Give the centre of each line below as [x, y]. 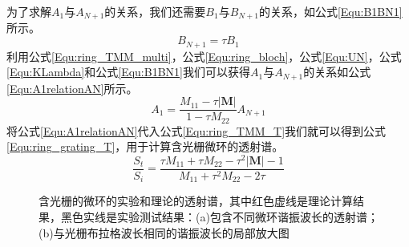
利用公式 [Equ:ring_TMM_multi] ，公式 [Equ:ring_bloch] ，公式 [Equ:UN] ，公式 [204, 56]
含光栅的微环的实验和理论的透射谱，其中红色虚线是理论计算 [196, 201]
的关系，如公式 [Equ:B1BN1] [330, 11]
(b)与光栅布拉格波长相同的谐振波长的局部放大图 [164, 232]
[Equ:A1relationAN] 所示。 [72, 88]
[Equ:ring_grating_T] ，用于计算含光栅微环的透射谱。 [145, 146]
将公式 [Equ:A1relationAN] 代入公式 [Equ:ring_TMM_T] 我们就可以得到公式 [196, 130]
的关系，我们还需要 [155, 11]
